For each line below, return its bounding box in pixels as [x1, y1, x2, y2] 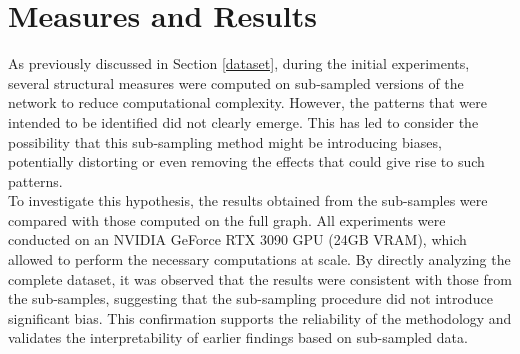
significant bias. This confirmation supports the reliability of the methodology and [8, 307, 512, 328]
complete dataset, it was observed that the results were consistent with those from [8, 268, 512, 289]
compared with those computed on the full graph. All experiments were [8, 209, 446, 230]
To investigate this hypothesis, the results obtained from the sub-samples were [8, 190, 488, 211]
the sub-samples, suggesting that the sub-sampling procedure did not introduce [8, 288, 493, 309]
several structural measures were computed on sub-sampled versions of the [8, 72, 464, 93]
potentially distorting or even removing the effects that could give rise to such [8, 151, 485, 172]
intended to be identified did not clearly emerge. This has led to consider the [8, 111, 479, 132]
